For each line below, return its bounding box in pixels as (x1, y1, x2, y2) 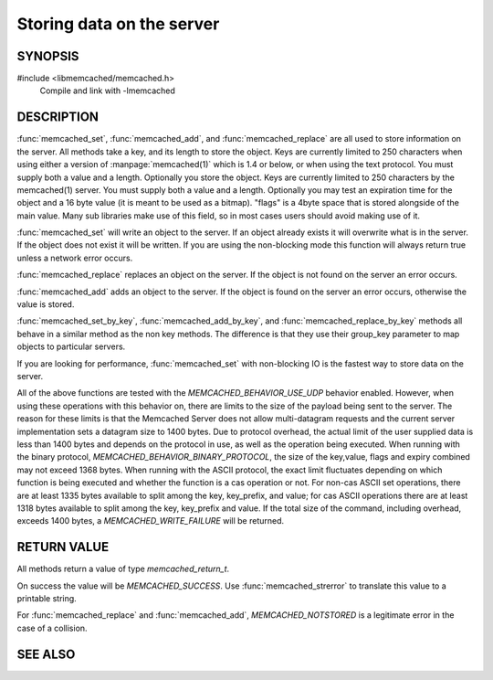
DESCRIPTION (16, 110, 100, 125)
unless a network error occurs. (16, 252, 133, 263)
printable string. (16, 592, 77, 603)
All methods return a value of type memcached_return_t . (16, 563, 230, 575)
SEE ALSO (16, 646, 76, 662)
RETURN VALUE (16, 539, 110, 555)
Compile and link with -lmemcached (39, 85, 175, 96)
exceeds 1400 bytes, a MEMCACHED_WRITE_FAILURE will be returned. (16, 515, 285, 526)
